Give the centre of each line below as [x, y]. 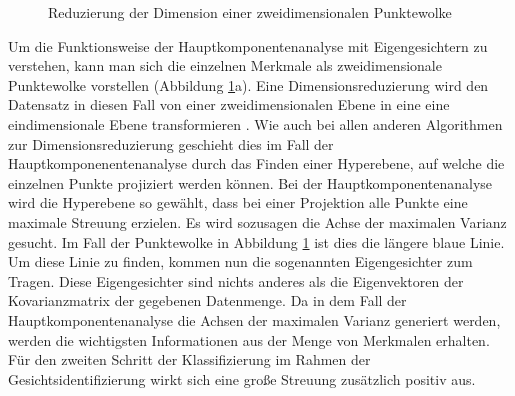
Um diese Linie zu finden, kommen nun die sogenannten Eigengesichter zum [240, 261]
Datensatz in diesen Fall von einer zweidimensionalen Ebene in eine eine [229, 104]
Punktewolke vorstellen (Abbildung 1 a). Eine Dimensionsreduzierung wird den [248, 84]
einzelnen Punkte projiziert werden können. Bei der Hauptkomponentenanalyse [250, 182]
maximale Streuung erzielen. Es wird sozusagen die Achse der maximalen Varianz [257, 221]
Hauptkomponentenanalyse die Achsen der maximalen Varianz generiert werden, [254, 319]
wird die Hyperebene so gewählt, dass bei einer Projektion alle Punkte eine [238, 202]
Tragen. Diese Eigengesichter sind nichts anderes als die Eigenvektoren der [236, 280]
